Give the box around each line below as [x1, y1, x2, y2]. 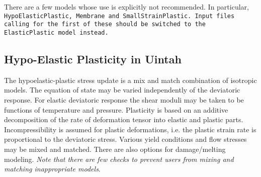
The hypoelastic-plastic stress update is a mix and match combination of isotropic [4, 74, 257, 85]
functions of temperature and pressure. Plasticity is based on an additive [4, 104, 228, 115]
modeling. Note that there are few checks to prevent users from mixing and [4, 153, 234, 164]
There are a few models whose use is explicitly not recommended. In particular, [4, 2, 249, 12]
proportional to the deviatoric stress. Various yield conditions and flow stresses [4, 134, 247, 144]
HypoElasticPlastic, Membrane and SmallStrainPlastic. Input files [4, 12, 235, 20]
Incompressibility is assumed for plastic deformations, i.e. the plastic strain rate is [4, 124, 256, 134]
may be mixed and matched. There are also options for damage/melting [4, 143, 226, 154]
